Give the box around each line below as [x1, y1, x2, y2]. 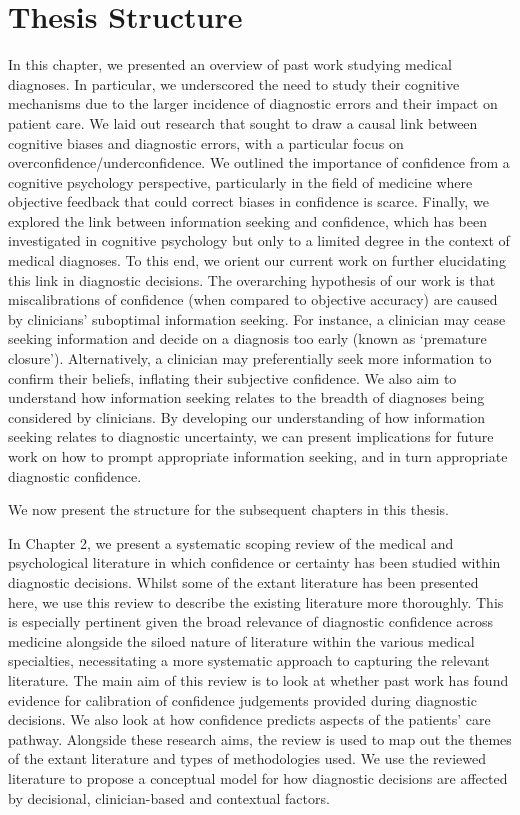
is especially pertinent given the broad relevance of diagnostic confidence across [8, 611, 494, 632]
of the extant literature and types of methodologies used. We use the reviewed [8, 748, 486, 769]
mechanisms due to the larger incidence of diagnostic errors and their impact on [8, 93, 498, 114]
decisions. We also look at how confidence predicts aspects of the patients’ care [8, 709, 491, 730]
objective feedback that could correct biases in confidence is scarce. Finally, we [8, 191, 489, 212]
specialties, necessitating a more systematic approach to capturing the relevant [8, 650, 490, 671]
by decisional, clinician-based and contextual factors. [8, 787, 330, 808]
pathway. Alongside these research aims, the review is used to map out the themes [8, 728, 512, 749]
